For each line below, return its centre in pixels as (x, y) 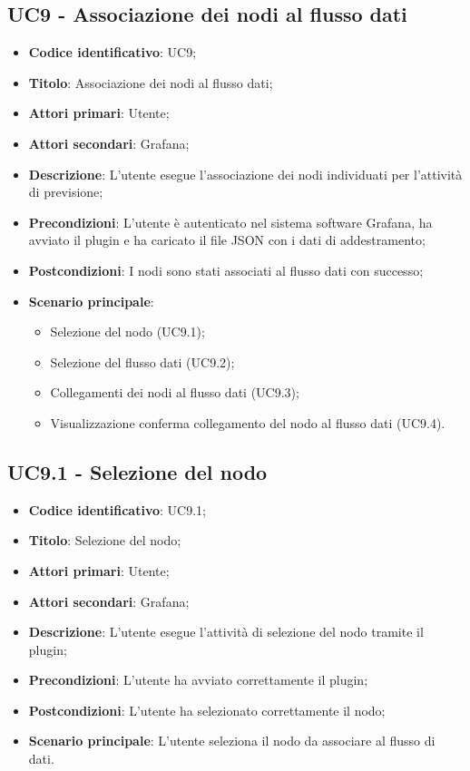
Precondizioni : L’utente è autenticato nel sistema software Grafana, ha (230, 222)
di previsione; (66, 192)
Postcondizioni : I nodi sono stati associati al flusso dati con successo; (226, 270)
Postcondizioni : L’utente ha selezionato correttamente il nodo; (207, 710)
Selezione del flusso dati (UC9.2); (142, 361)
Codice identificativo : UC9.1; (117, 509)
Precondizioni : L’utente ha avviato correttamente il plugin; (198, 680)
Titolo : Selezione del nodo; (105, 540)
